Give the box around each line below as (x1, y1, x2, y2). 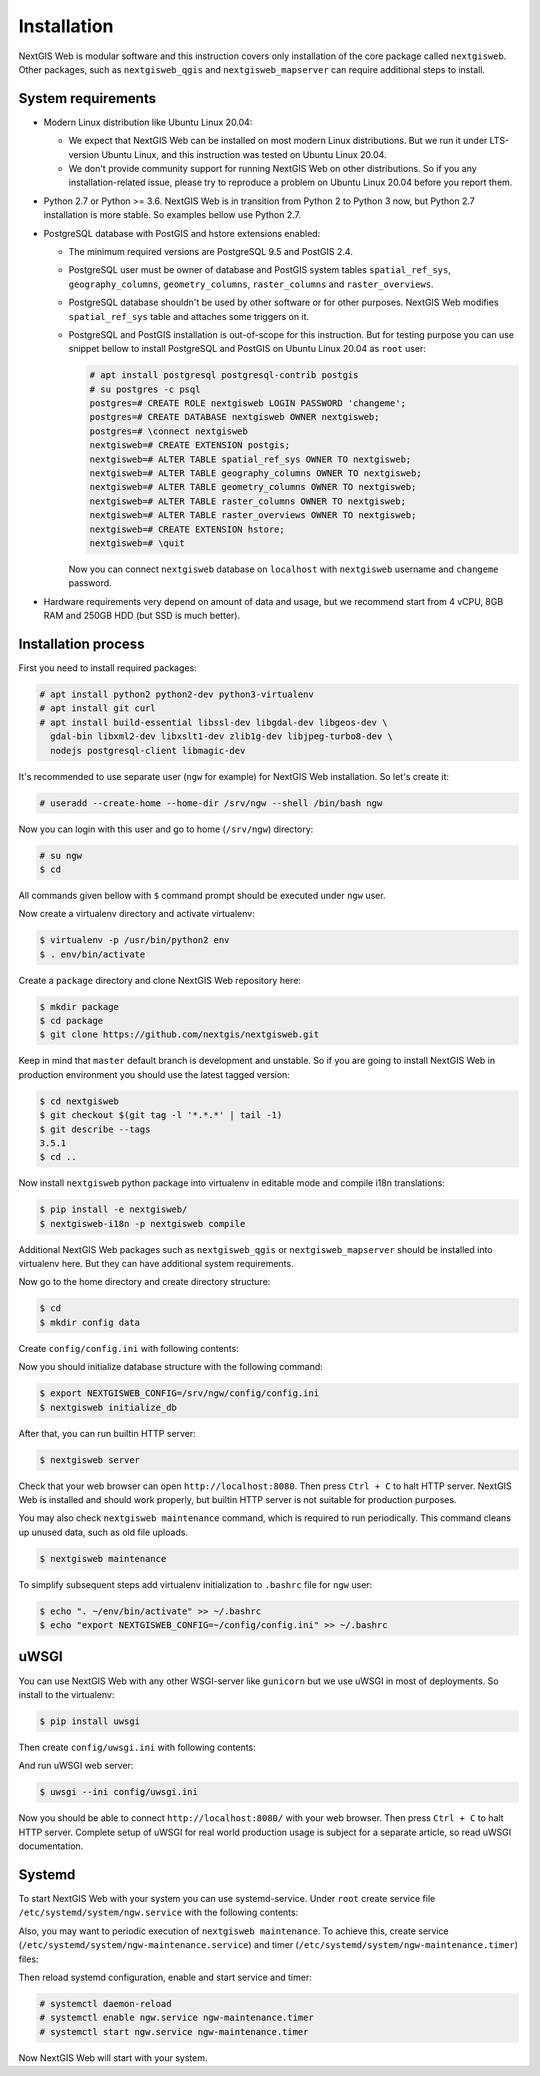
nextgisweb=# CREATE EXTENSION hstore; (89, 523, 285, 535)
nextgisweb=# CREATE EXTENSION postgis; (89, 440, 290, 451)
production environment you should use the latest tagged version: (18, 1068, 290, 1080)
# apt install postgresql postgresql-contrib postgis (89, 370, 359, 381)
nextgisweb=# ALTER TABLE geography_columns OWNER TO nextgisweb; (89, 468, 422, 479)
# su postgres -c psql (89, 383, 201, 395)
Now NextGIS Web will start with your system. (18, 2051, 208, 2064)
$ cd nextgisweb (39, 1095, 120, 1107)
